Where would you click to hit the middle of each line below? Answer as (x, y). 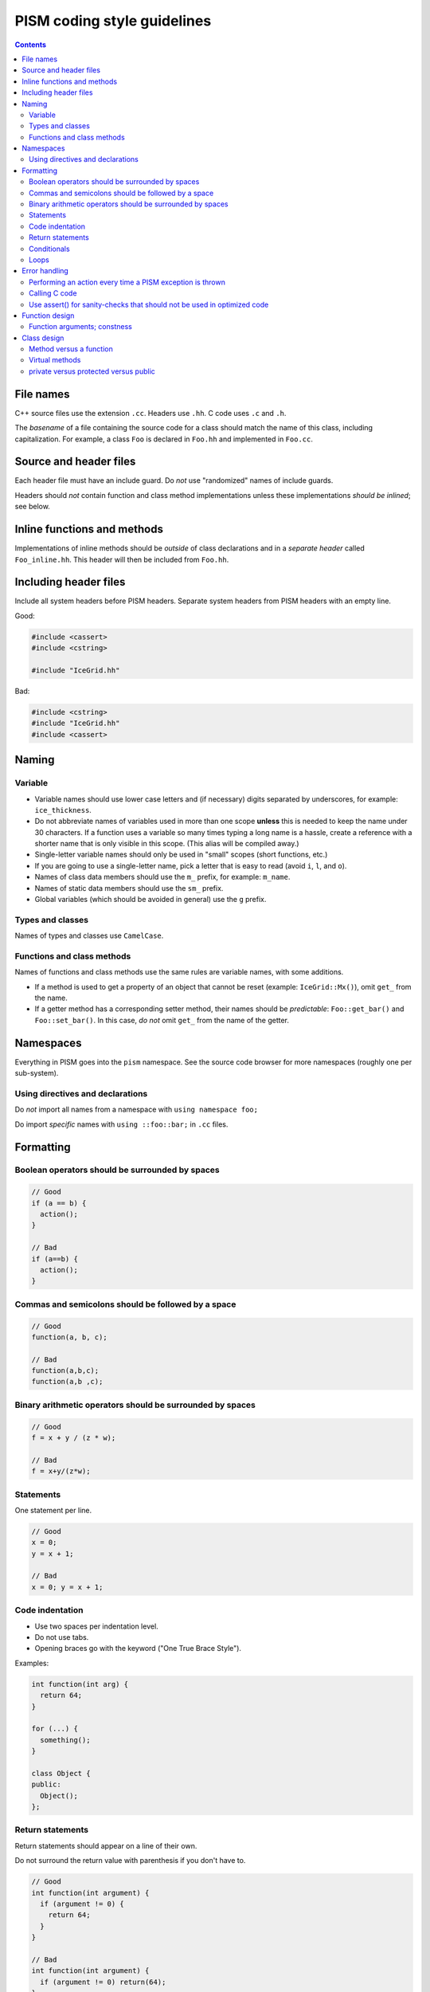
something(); (65, 1740)
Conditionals (50, 249)
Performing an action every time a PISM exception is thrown (127, 282)
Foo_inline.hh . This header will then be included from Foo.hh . (122, 559)
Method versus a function (71, 349)
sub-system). (37, 1073)
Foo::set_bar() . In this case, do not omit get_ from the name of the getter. (162, 1020)
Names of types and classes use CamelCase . (89, 935)
